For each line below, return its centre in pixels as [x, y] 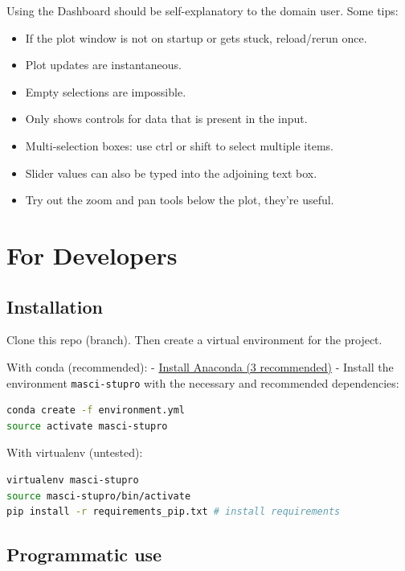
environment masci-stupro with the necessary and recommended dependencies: [203, 382]
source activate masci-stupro [87, 426]
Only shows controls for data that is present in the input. [166, 119]
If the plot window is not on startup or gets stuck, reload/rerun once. [196, 37]
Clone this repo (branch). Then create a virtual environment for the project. [194, 340]
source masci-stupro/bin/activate [99, 496]
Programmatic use [84, 555]
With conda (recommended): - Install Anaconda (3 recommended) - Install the [200, 366]
